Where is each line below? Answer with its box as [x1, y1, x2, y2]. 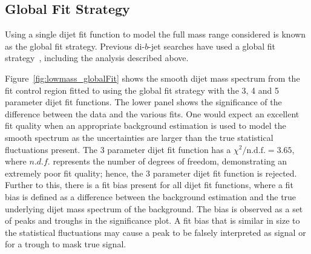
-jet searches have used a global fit [148, 39, 276, 52]
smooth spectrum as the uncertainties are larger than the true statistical [5, 131, 273, 143]
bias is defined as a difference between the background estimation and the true [5, 190, 296, 203]
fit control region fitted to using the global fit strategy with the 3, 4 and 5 [5, 83, 279, 96]
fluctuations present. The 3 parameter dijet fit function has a [5, 143, 231, 155]
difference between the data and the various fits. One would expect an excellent [5, 107, 300, 120]
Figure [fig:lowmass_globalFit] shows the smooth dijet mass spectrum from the [5, 71, 300, 84]
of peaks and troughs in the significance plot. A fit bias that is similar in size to [5, 214, 300, 227]
